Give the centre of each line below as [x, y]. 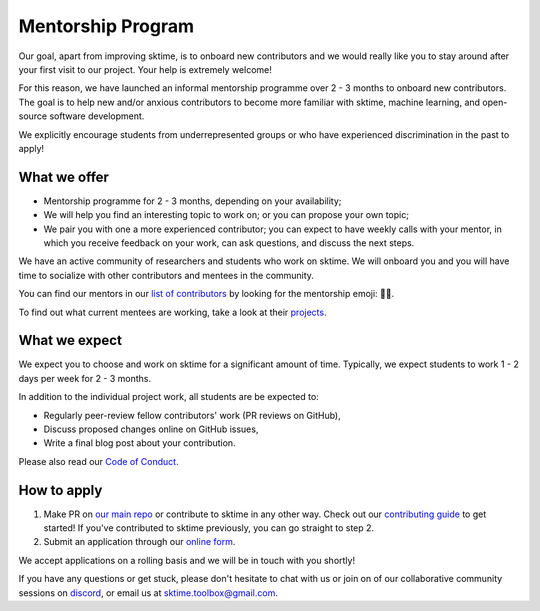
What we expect [70, 340]
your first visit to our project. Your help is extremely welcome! [145, 69]
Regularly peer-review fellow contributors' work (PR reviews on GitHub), [192, 415]
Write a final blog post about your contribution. [139, 443]
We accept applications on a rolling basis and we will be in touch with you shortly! [186, 560]
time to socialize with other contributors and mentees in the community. [166, 275]
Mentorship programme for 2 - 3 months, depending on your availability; [192, 201]
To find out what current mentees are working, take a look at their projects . [172, 312]
